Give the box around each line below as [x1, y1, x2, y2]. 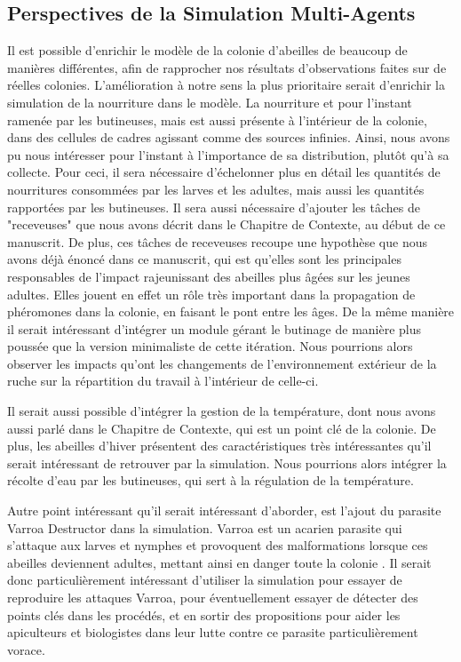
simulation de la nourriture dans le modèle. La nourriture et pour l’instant [7, 92, 412, 111]
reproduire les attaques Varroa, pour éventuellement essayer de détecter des [7, 588, 418, 607]
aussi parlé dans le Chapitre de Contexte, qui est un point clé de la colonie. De [7, 419, 436, 437]
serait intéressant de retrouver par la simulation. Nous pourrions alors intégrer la [7, 453, 447, 472]
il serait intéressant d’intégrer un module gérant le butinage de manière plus [7, 319, 422, 338]
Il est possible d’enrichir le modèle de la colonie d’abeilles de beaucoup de [7, 41, 408, 60]
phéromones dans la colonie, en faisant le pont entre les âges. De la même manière [7, 302, 455, 321]
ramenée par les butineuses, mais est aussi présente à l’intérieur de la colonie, [7, 110, 427, 129]
